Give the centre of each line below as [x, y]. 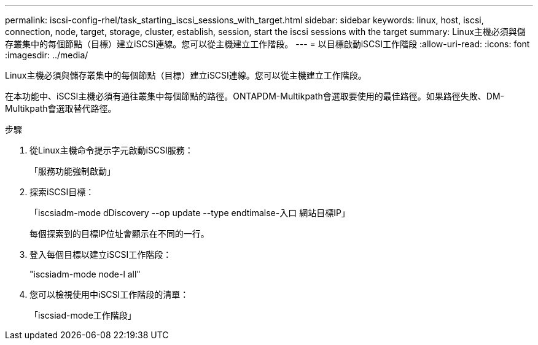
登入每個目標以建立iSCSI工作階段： [101, 254]
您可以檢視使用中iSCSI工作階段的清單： [109, 294]
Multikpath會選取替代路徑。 [61, 108]
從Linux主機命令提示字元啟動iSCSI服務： [111, 150]
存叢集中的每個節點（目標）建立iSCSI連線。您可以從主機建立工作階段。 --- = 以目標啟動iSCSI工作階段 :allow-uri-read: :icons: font [267, 44]
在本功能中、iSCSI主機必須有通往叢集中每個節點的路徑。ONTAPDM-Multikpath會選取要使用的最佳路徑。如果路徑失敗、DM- [255, 96]
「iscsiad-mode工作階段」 [83, 315]
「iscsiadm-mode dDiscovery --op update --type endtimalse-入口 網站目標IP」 [190, 213]
